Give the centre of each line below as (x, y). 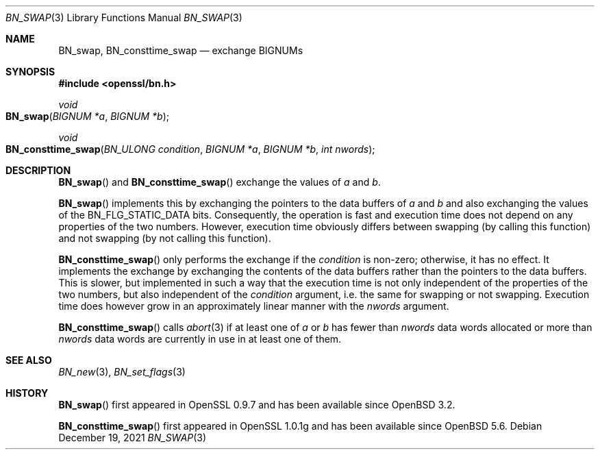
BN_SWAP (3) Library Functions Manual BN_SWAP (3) (124, 17)
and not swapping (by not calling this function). (165, 238)
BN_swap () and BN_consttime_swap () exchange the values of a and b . (220, 182)
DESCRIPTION (38, 170)
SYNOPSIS (30, 72)
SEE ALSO (29, 360)
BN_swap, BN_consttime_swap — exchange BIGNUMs (181, 50)
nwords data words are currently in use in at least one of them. (200, 339)
